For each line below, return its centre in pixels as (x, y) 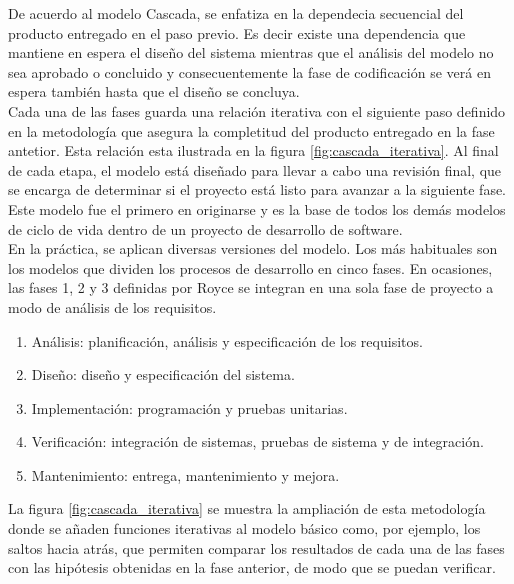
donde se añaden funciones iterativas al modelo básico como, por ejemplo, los (244, 528)
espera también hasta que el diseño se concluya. (154, 91)
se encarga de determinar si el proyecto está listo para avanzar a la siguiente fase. (257, 189)
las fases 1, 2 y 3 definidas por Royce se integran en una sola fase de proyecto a (251, 287)
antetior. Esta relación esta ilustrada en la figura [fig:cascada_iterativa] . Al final (253, 150)
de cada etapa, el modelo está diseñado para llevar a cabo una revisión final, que (255, 169)
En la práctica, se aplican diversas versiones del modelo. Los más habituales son (253, 248)
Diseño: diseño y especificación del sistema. (163, 374)
